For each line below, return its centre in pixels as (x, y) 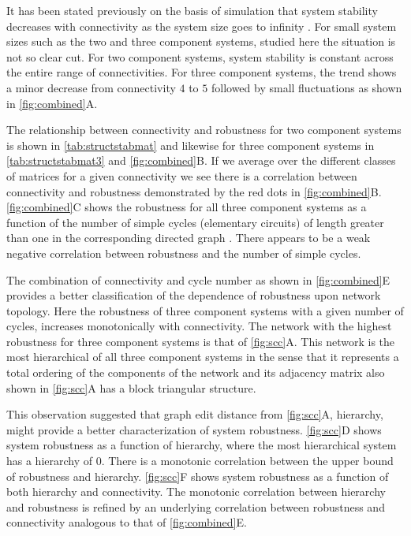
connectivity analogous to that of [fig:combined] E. (127, 522)
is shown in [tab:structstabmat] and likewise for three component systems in (191, 145)
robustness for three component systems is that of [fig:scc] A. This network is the (201, 341)
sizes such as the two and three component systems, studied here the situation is (201, 41)
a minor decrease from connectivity (91, 87)
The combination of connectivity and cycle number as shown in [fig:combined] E (198, 279)
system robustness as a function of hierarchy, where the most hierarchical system (202, 445)
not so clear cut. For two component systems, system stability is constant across (200, 56)
